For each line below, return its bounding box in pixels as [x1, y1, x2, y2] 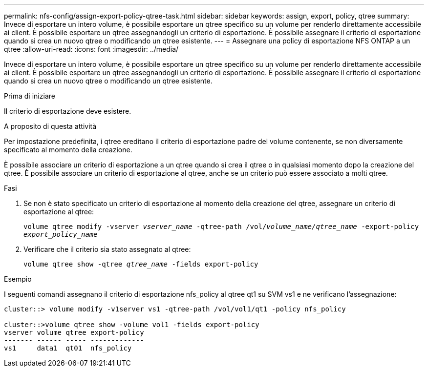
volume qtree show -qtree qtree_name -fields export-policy [23, 260, 258, 268]
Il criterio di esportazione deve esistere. [4, 107, 131, 115]
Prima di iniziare [4, 92, 55, 100]
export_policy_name [23, 230, 98, 238]
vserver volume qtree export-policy [4, 329, 144, 336]
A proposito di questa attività [4, 122, 97, 130]
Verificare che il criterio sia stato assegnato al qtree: [23, 245, 191, 253]
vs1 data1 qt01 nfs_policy [4, 344, 132, 352]
